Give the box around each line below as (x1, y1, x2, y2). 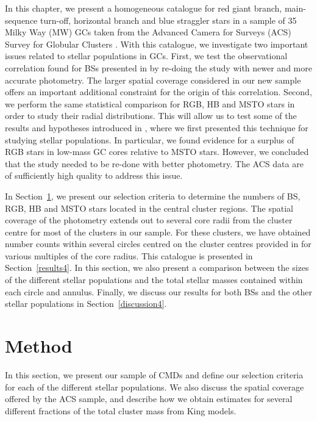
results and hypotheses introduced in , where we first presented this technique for (5, 121, 308, 134)
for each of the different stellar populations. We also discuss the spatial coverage (5, 380, 304, 393)
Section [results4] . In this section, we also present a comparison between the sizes (5, 261, 309, 274)
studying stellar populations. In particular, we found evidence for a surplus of (5, 133, 294, 146)
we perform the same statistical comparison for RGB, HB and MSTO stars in (5, 97, 295, 110)
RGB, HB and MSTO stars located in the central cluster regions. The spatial (5, 201, 293, 214)
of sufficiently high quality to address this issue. (5, 169, 183, 182)
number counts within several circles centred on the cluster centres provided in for (5, 237, 312, 250)
